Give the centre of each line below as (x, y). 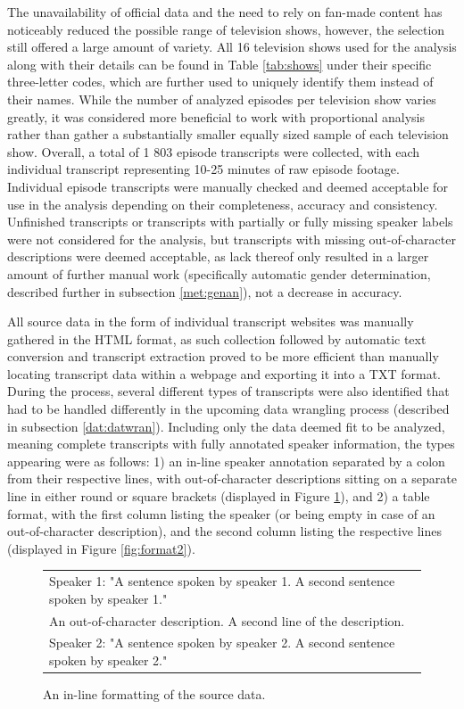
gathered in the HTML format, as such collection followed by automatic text (217, 338)
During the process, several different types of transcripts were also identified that (228, 391)
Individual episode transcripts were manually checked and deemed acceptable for (228, 186)
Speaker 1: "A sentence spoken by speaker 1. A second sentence (222, 581)
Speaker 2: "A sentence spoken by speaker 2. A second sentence (222, 643)
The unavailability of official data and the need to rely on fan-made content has (225, 12)
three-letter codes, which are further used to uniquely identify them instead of (220, 82)
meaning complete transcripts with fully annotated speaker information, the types (231, 444)
